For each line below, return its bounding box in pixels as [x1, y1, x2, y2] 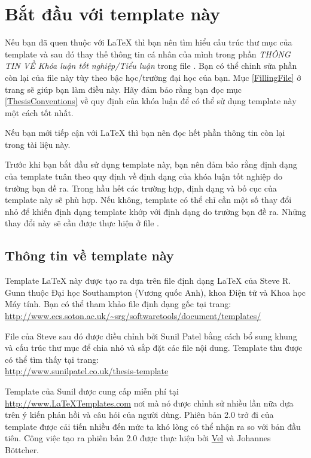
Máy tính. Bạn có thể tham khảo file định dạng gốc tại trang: [5, 298, 231, 310]
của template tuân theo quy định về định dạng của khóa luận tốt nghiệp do [5, 170, 283, 183]
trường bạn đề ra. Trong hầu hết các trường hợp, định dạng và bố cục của [5, 181, 277, 194]
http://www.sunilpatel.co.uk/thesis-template [5, 365, 169, 377]
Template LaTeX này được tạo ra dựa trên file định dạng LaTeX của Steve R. [5, 274, 291, 287]
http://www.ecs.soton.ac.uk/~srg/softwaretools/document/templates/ [5, 310, 261, 322]
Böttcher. [5, 443, 39, 456]
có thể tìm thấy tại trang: [5, 353, 99, 365]
